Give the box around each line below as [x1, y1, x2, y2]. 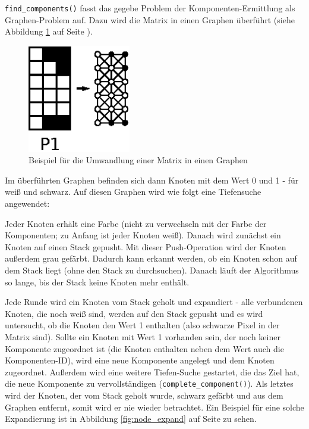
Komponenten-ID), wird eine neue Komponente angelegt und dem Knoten [5, 354, 275, 366]
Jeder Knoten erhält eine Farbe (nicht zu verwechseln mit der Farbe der [5, 217, 267, 229]
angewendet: [5, 197, 50, 210]
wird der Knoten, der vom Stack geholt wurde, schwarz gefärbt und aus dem [5, 389, 283, 402]
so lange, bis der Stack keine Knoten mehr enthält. [5, 275, 190, 288]
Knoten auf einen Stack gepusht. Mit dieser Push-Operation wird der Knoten [5, 240, 286, 253]
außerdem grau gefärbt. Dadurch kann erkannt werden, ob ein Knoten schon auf [5, 252, 297, 265]
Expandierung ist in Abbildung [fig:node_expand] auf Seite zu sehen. [5, 412, 257, 425]
